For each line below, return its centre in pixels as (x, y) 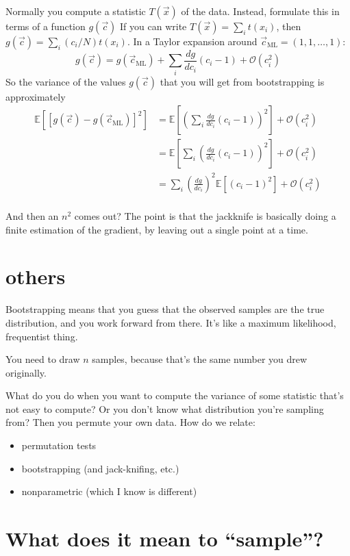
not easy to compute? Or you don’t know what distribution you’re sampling (165, 408)
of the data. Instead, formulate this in (260, 11)
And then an (32, 216)
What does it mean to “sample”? (165, 539)
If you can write (153, 26)
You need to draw (43, 359)
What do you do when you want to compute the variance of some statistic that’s (175, 395)
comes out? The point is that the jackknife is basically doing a (205, 216)
